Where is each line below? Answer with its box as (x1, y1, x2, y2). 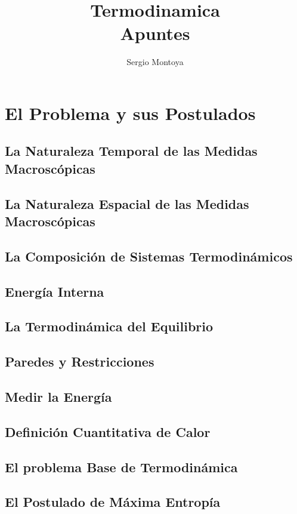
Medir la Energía (5, 387, 112, 405)
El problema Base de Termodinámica (5, 457, 238, 476)
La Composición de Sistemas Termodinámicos (5, 247, 293, 265)
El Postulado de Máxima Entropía (5, 493, 221, 511)
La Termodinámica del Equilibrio (5, 317, 214, 336)
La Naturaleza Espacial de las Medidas (5, 194, 249, 213)
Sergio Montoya (126, 56, 184, 68)
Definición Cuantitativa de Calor (5, 422, 211, 441)
